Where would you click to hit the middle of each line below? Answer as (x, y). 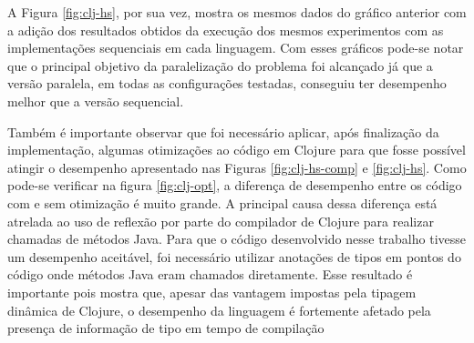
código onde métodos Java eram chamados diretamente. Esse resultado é (210, 274)
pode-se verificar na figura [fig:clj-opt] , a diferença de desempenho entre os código (235, 185)
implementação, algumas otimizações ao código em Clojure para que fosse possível (237, 150)
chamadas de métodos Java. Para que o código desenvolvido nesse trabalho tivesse (237, 239)
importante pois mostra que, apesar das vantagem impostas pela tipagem (212, 292)
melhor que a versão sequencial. (96, 101)
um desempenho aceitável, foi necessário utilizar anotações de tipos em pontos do (234, 256)
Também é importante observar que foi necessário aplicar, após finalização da (223, 131)
